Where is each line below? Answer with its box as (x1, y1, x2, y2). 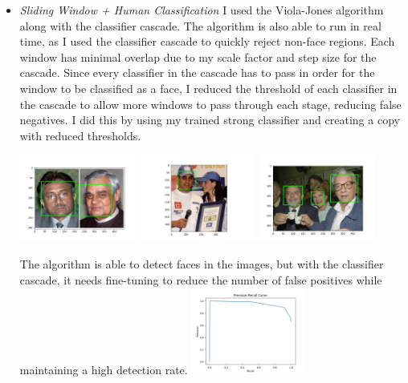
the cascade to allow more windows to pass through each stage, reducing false (19, 95, 402, 112)
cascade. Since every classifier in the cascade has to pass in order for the (19, 64, 375, 81)
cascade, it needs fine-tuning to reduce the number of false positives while (19, 271, 382, 288)
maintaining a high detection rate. (19, 361, 188, 378)
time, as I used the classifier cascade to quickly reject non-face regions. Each (19, 33, 395, 50)
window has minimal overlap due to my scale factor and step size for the (19, 48, 377, 65)
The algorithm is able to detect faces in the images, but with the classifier (19, 255, 384, 272)
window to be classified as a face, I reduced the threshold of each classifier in (19, 79, 398, 96)
